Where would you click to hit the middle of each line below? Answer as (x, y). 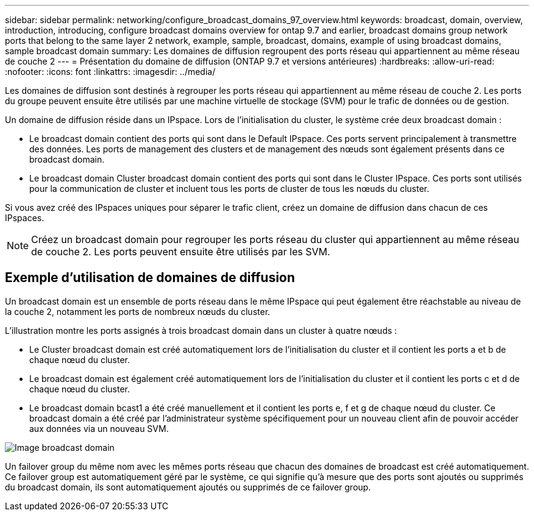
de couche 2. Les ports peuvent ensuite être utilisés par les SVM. (181, 252)
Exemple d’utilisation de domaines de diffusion (150, 278)
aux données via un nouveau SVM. (99, 428)
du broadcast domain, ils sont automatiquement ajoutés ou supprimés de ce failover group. (188, 487)
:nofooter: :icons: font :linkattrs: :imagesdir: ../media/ (110, 72)
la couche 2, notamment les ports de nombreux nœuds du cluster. (138, 311)
